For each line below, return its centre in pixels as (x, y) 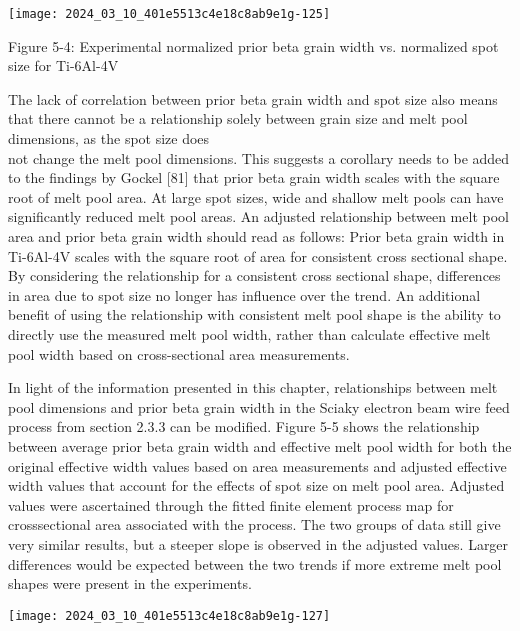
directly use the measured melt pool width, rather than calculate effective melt (249, 333)
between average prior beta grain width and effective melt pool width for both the (260, 445)
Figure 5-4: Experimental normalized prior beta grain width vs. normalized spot (253, 45)
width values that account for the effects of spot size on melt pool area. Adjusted (256, 485)
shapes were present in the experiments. (130, 583)
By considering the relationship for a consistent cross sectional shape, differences (254, 275)
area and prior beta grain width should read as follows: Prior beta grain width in (256, 236)
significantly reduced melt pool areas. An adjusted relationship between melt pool (258, 216)
